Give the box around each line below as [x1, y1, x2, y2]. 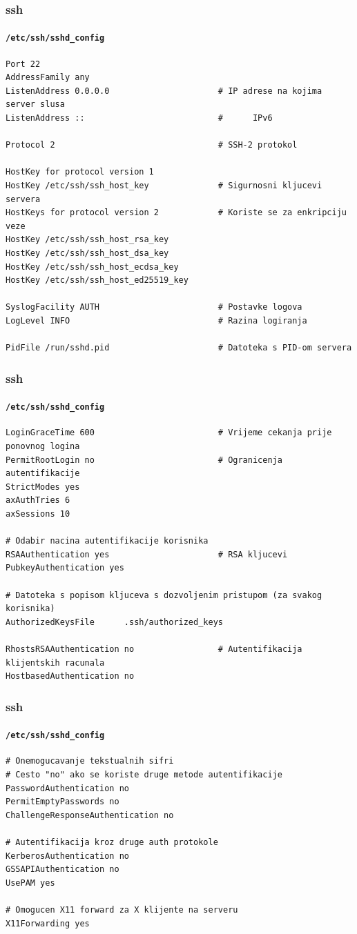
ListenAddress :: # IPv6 [6, 113, 273, 123]
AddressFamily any [6, 72, 90, 83]
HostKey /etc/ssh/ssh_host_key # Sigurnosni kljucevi [6, 181, 322, 191]
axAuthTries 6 [6, 495, 70, 506]
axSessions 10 [6, 509, 70, 519]
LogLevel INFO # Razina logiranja [6, 315, 307, 326]
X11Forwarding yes [6, 918, 90, 928]
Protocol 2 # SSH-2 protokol [6, 140, 298, 150]
